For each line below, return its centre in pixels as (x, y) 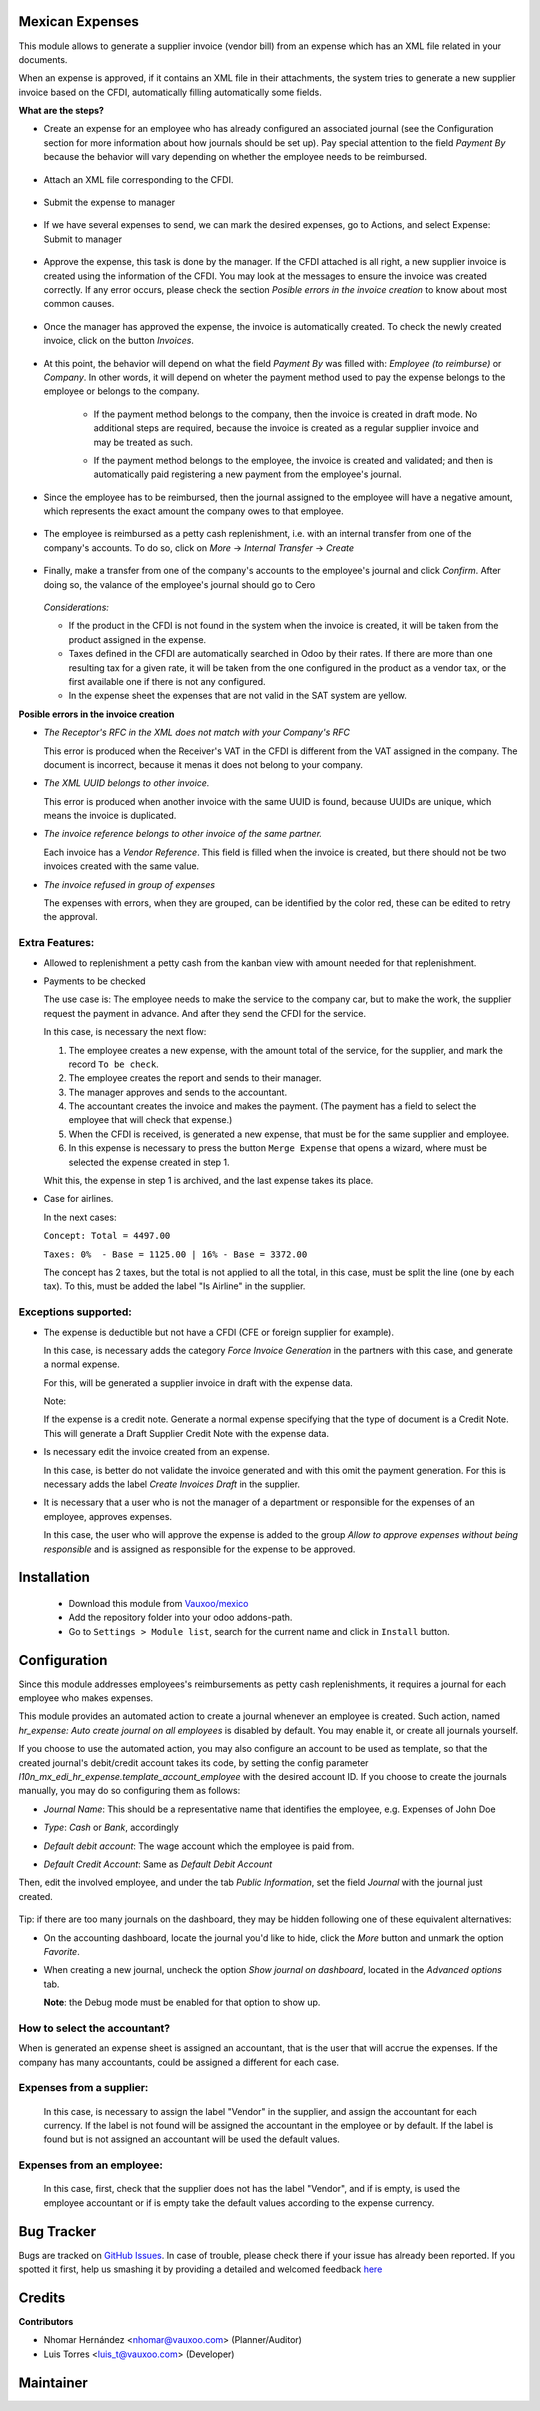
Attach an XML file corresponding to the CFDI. (138, 179)
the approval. (71, 917)
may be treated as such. (143, 442)
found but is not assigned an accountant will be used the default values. (191, 2139)
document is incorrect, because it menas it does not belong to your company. (203, 764)
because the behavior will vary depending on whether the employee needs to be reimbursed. (235, 157)
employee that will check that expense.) (150, 1120)
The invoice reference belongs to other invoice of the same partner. (183, 834)
